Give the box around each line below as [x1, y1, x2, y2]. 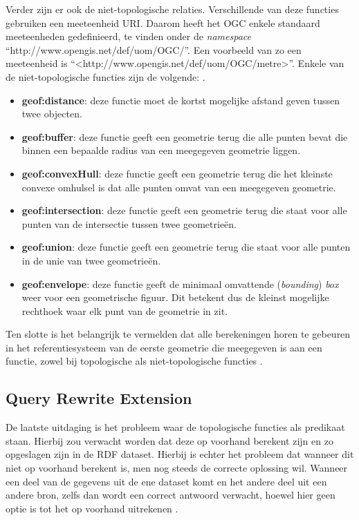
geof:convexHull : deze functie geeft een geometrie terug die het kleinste [21, 166, 333, 180]
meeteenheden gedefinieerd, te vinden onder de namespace [6, 29, 251, 44]
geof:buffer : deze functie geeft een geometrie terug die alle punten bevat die [21, 129, 348, 144]
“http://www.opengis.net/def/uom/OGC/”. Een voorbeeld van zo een [6, 42, 302, 57]
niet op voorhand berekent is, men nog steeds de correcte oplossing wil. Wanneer [6, 461, 348, 475]
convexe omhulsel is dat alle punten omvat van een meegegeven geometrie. [21, 180, 336, 194]
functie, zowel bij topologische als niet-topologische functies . [6, 354, 263, 368]
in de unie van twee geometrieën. [21, 253, 161, 267]
